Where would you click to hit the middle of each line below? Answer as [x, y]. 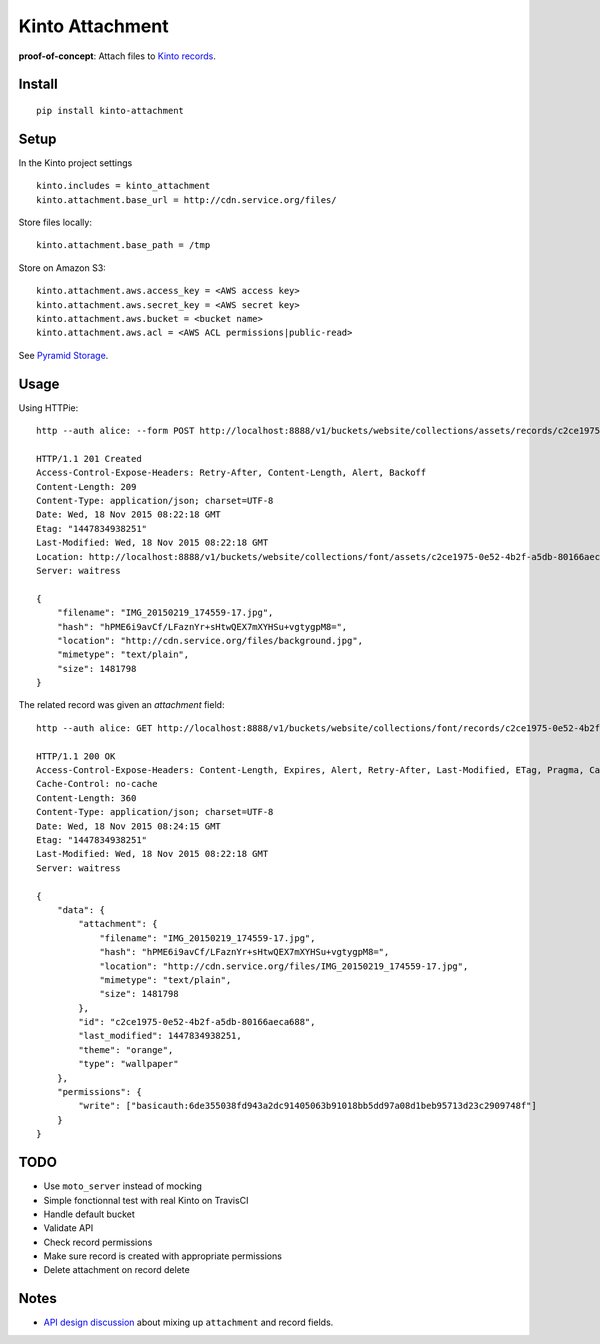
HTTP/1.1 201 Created [89, 458]
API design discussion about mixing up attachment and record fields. [188, 1322]
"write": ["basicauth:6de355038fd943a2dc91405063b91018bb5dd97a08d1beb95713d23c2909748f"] [307, 1106]
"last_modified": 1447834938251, [160, 1036]
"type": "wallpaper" [128, 1064]
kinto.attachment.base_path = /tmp [123, 245]
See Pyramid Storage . [63, 355]
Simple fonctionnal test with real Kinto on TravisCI [146, 1200]
